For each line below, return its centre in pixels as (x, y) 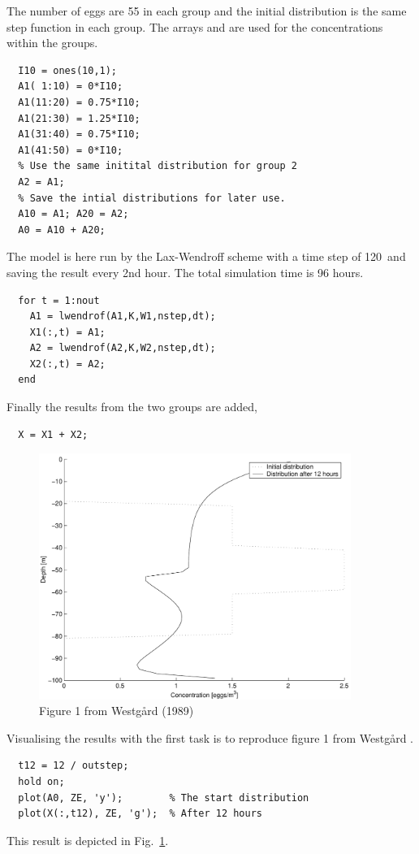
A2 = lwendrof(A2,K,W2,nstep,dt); (123, 348)
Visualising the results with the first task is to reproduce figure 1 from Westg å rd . (210, 737)
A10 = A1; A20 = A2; (73, 214)
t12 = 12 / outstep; (73, 766)
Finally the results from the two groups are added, (132, 407)
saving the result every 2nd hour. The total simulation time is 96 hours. (185, 272)
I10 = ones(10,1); (68, 70)
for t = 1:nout (59, 300)
